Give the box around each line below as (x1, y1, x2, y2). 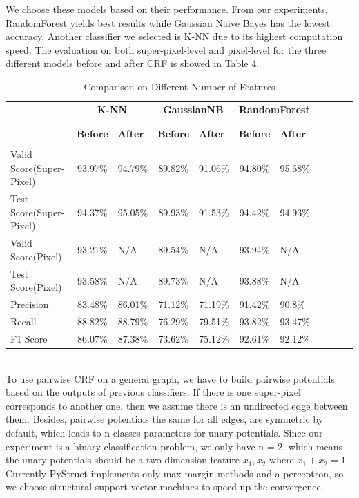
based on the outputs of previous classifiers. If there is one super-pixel (6, 385, 301, 399)
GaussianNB (163, 102, 224, 116)
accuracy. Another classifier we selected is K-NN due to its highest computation (6, 29, 343, 44)
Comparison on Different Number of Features (84, 79, 275, 93)
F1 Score (10, 331, 48, 345)
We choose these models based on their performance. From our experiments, (6, 2, 328, 16)
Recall (10, 314, 37, 329)
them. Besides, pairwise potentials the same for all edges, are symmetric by (6, 412, 324, 426)
